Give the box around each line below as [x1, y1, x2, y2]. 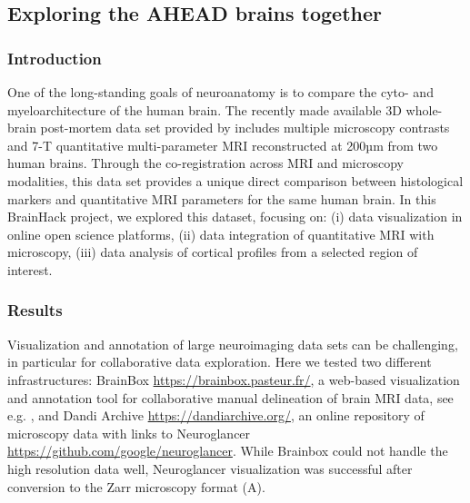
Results [7, 299, 63, 321]
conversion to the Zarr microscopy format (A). [7, 477, 265, 496]
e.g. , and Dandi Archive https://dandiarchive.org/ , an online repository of [7, 406, 425, 425]
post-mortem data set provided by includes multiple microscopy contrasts [40, 118, 450, 137]
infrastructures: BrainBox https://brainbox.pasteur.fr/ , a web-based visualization [7, 370, 460, 389]
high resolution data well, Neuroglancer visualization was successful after [7, 459, 413, 478]
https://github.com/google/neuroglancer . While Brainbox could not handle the [7, 441, 448, 460]
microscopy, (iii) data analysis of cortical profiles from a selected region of [7, 242, 418, 261]
